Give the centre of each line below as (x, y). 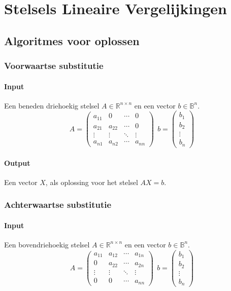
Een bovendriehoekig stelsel (47, 244)
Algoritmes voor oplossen (72, 40)
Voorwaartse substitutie (54, 66)
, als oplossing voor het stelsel (92, 182)
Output (17, 162)
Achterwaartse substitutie (58, 205)
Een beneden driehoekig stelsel (52, 105)
